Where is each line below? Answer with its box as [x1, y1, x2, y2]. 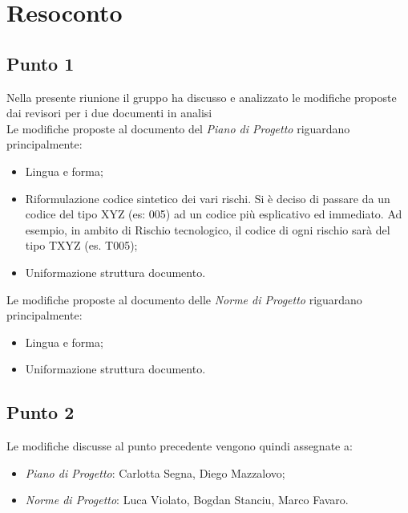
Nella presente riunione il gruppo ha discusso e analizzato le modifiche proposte [6, 88, 397, 105]
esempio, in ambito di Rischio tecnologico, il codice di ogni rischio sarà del [25, 221, 390, 238]
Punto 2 [6, 400, 75, 425]
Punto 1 [6, 51, 75, 75]
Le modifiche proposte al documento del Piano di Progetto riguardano [6, 120, 350, 136]
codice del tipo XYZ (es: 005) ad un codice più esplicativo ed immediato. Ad [25, 206, 402, 222]
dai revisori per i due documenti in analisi [6, 104, 212, 121]
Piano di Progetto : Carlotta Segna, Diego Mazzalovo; [25, 464, 285, 481]
